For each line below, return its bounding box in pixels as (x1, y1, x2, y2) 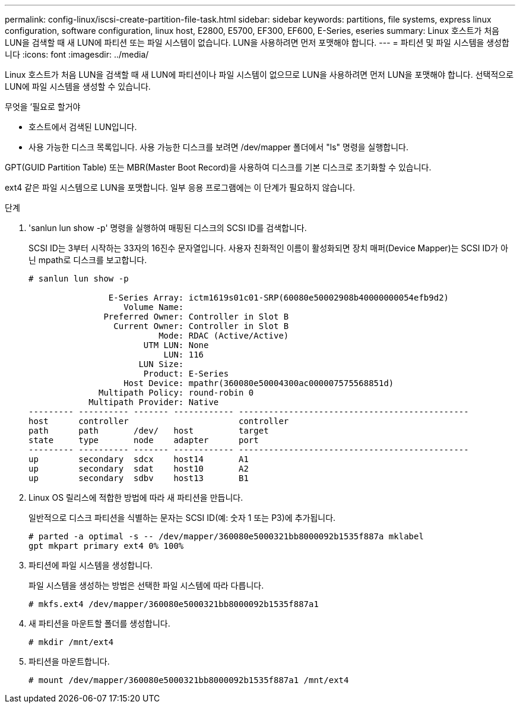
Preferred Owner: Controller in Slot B (103, 312, 289, 321)
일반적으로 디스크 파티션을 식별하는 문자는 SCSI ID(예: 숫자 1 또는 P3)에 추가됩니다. (28, 513, 336, 523)
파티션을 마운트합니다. (28, 656, 110, 666)
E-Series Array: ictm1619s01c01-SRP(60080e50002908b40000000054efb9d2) (108, 293, 449, 302)
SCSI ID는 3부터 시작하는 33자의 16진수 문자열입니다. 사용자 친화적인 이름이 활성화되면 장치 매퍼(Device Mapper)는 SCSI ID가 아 (28, 243, 509, 253)
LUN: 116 (163, 350, 204, 359)
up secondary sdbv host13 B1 (28, 473, 249, 483)
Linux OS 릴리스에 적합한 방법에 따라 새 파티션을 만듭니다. (28, 492, 243, 502)
